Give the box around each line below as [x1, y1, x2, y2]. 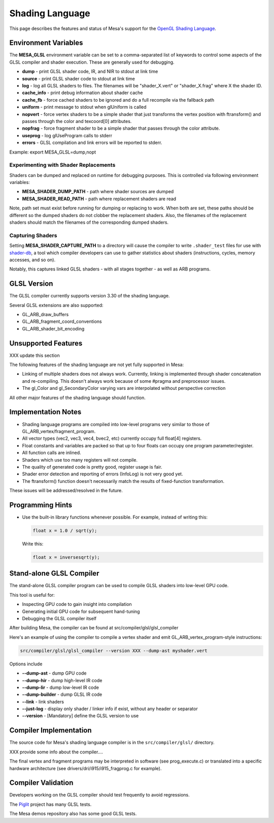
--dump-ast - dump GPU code [22, 670, 87, 676]
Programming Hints [9, 501, 73, 509]
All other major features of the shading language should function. [9, 394, 146, 401]
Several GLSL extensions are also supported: [9, 302, 104, 308]
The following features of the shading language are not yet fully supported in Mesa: [9, 361, 184, 368]
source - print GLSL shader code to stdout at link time [22, 75, 135, 81]
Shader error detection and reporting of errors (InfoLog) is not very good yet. [22, 471, 183, 477]
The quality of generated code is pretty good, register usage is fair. [22, 464, 162, 470]
